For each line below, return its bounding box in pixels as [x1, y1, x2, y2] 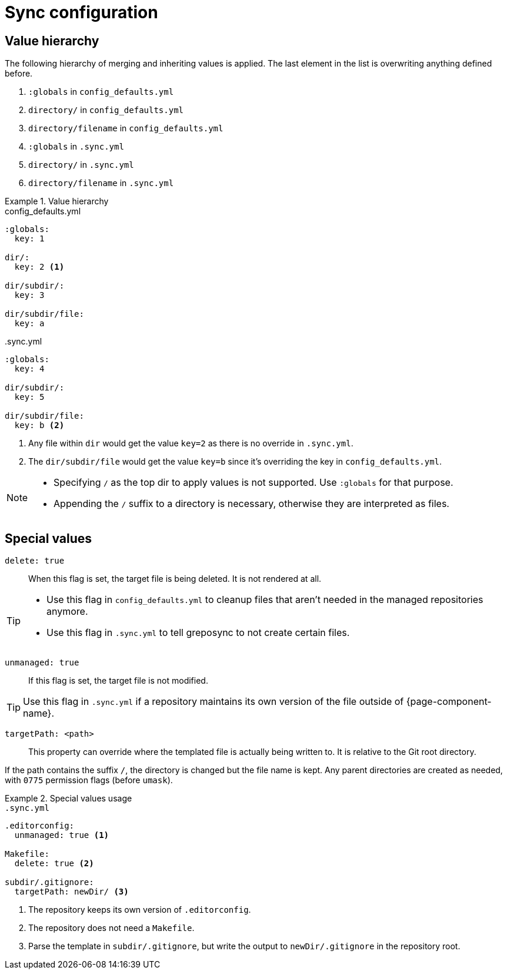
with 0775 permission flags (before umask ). [5, 775, 173, 786]
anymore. [46, 605, 88, 618]
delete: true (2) [14, 859, 94, 869]
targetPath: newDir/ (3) [14, 887, 129, 897]
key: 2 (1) [14, 262, 65, 272]
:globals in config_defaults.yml [28, 87, 174, 97]
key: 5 [14, 392, 45, 402]
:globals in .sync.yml [28, 141, 124, 152]
